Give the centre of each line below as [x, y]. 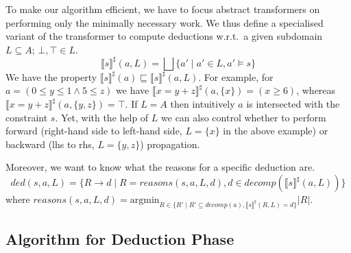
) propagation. [170, 144]
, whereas [316, 90]
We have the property [51, 76]
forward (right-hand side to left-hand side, [94, 131]
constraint [27, 117]
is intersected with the [293, 104]
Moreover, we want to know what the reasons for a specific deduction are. [160, 167]
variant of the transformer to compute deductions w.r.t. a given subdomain [164, 36]
